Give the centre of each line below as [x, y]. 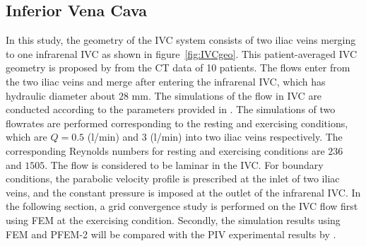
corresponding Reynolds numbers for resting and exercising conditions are [165, 150]
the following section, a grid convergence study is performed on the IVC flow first [182, 206]
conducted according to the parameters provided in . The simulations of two [171, 109]
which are [26, 137]
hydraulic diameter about [61, 95]
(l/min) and [113, 137]
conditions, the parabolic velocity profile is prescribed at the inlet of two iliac [173, 178]
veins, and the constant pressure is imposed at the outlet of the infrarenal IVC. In [183, 192]
